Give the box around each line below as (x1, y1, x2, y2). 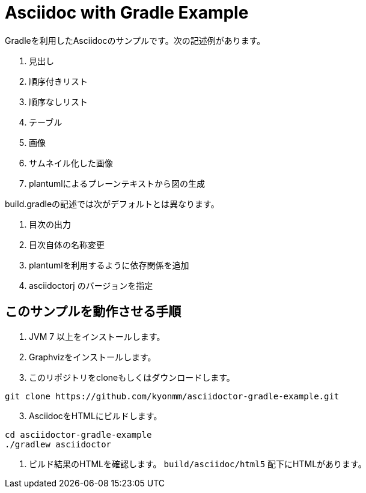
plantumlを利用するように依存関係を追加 (29, 259, 189, 270)
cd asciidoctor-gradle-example (5, 429, 152, 440)
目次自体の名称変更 (29, 239, 105, 250)
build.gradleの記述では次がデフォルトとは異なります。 (5, 198, 219, 209)
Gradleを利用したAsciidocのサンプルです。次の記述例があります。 (5, 35, 266, 46)
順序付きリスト (29, 76, 88, 86)
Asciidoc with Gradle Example (5, 2, 249, 23)
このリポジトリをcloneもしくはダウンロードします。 (29, 372, 235, 383)
